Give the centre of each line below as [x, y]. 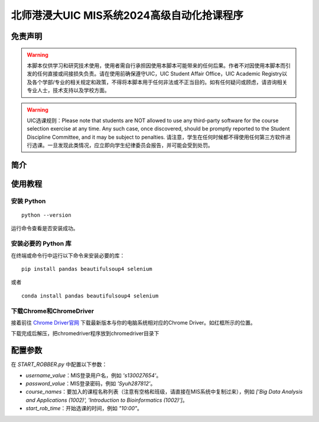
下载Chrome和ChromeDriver [53, 311]
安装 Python [28, 201]
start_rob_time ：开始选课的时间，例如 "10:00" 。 [84, 408]
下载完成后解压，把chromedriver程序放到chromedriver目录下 [85, 333]
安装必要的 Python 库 [41, 244]
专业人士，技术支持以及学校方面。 [68, 90]
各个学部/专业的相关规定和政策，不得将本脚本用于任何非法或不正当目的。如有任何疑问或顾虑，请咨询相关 [159, 82]
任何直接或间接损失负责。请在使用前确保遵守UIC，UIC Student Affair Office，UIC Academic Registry [159, 74]
